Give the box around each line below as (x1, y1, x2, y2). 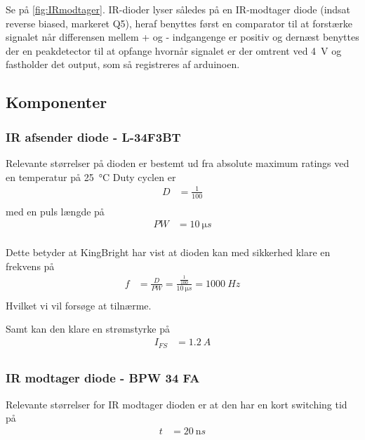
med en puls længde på (6, 204, 105, 218)
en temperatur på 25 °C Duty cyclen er (6, 169, 176, 184)
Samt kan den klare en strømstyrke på (6, 321, 170, 336)
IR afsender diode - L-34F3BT (6, 128, 181, 145)
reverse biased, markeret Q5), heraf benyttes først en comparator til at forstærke (6, 15, 352, 30)
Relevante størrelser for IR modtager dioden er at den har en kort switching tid (6, 396, 347, 411)
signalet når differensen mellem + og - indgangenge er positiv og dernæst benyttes (6, 29, 359, 44)
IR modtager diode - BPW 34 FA (6, 369, 200, 387)
